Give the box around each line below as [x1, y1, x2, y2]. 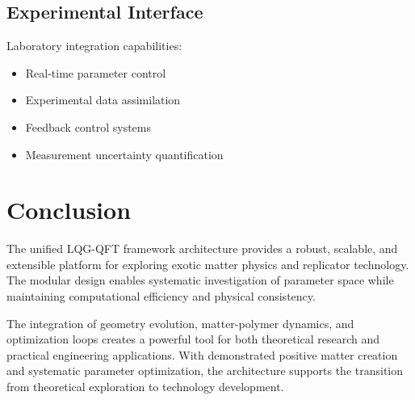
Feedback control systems [25, 118, 152, 135]
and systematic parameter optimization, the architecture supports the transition [6, 362, 404, 379]
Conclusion [6, 193, 132, 226]
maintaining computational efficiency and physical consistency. [6, 288, 316, 305]
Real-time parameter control [25, 64, 166, 81]
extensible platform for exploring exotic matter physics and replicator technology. [6, 255, 409, 272]
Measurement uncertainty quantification [25, 145, 224, 162]
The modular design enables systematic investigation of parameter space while [6, 272, 394, 288]
